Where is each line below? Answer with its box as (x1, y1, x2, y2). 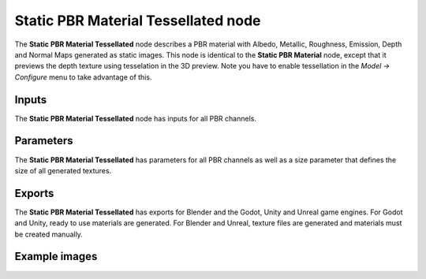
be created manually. (14, 229, 83, 239)
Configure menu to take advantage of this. (14, 72, 152, 82)
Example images (14, 250, 98, 263)
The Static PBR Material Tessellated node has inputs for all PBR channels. (14, 113, 256, 123)
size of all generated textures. (14, 166, 112, 175)
